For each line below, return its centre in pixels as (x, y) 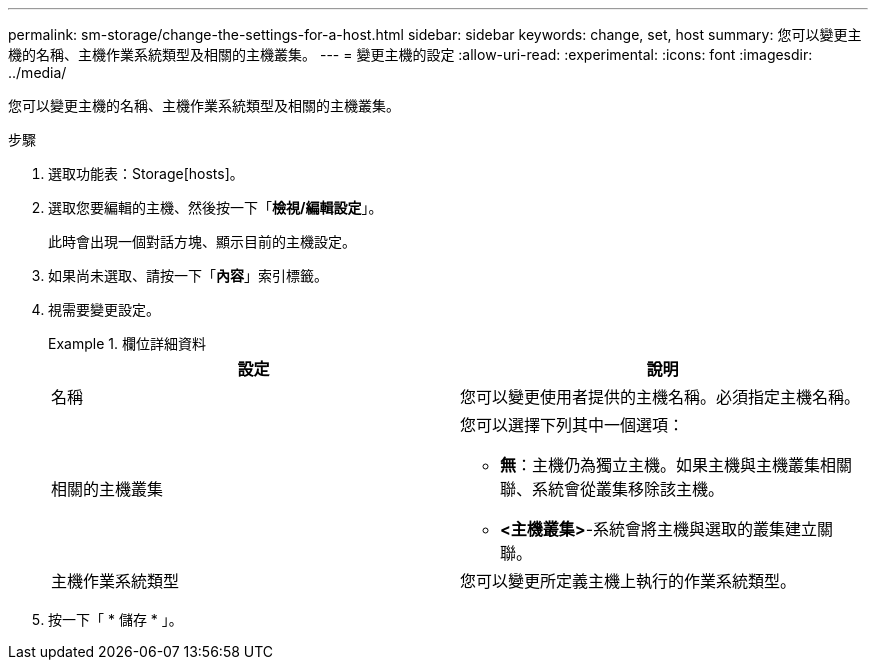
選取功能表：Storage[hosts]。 (146, 173)
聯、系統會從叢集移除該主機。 (612, 489)
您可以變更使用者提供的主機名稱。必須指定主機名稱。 (660, 397)
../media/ (37, 72)
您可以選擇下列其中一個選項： (572, 425)
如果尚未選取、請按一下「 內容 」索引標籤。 (188, 275)
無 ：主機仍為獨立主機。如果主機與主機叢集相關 (676, 465)
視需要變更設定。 (104, 309)
